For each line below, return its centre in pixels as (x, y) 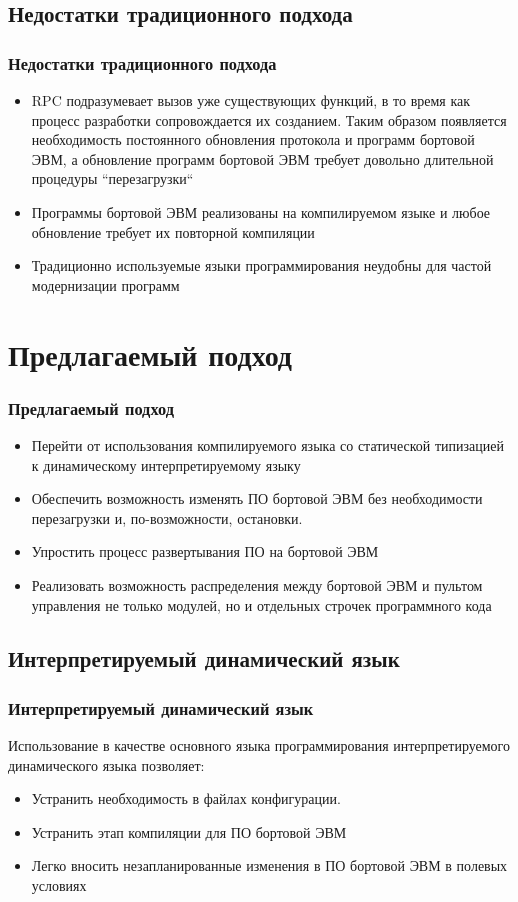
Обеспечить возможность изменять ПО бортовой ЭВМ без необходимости (257, 498)
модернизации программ (105, 284)
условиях (59, 885)
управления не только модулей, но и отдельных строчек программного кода (261, 604)
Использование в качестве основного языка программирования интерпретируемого (259, 745)
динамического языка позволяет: (106, 764)
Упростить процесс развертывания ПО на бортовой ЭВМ (205, 551)
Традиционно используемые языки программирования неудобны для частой (261, 265)
